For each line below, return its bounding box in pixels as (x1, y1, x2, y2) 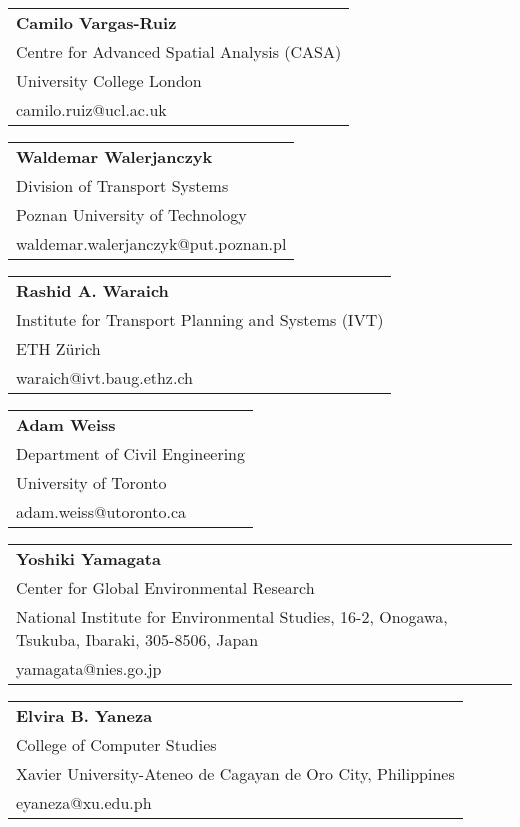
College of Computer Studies (16, 733, 217, 756)
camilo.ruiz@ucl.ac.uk (16, 98, 167, 121)
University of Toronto (16, 471, 167, 494)
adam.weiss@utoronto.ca (16, 500, 187, 523)
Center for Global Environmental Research (16, 576, 315, 599)
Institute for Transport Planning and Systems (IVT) (16, 308, 384, 331)
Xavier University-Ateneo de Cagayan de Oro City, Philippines (16, 762, 455, 785)
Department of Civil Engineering (16, 442, 246, 465)
